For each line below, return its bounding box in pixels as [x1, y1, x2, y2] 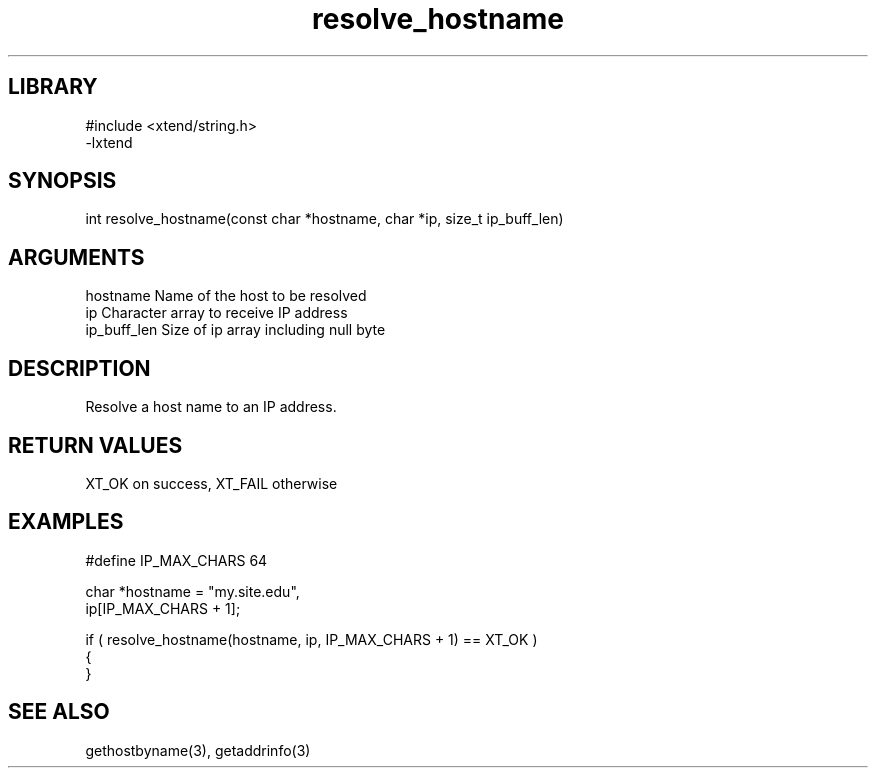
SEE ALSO [8, 699, 110, 725]
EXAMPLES [8, 509, 124, 535]
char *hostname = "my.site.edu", [85, 582, 300, 600]
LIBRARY [8, 74, 98, 100]
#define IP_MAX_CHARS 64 [85, 551, 268, 569]
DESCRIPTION [8, 355, 151, 381]
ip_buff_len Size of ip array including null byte [85, 321, 386, 339]
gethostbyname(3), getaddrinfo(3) [85, 741, 311, 759]
